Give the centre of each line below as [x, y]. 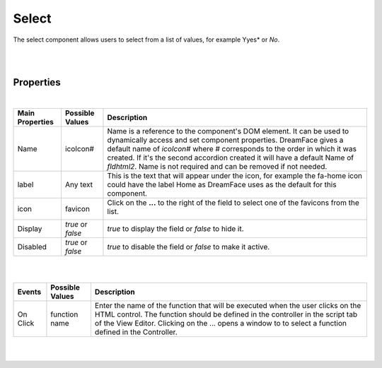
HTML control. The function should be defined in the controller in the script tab [226, 314]
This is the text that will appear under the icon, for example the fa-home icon [235, 175]
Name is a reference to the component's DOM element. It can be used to [228, 131]
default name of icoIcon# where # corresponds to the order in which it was [232, 148]
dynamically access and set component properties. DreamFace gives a [225, 140]
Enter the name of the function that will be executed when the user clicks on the [228, 306]
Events [29, 292]
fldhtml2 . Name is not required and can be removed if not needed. [217, 166]
